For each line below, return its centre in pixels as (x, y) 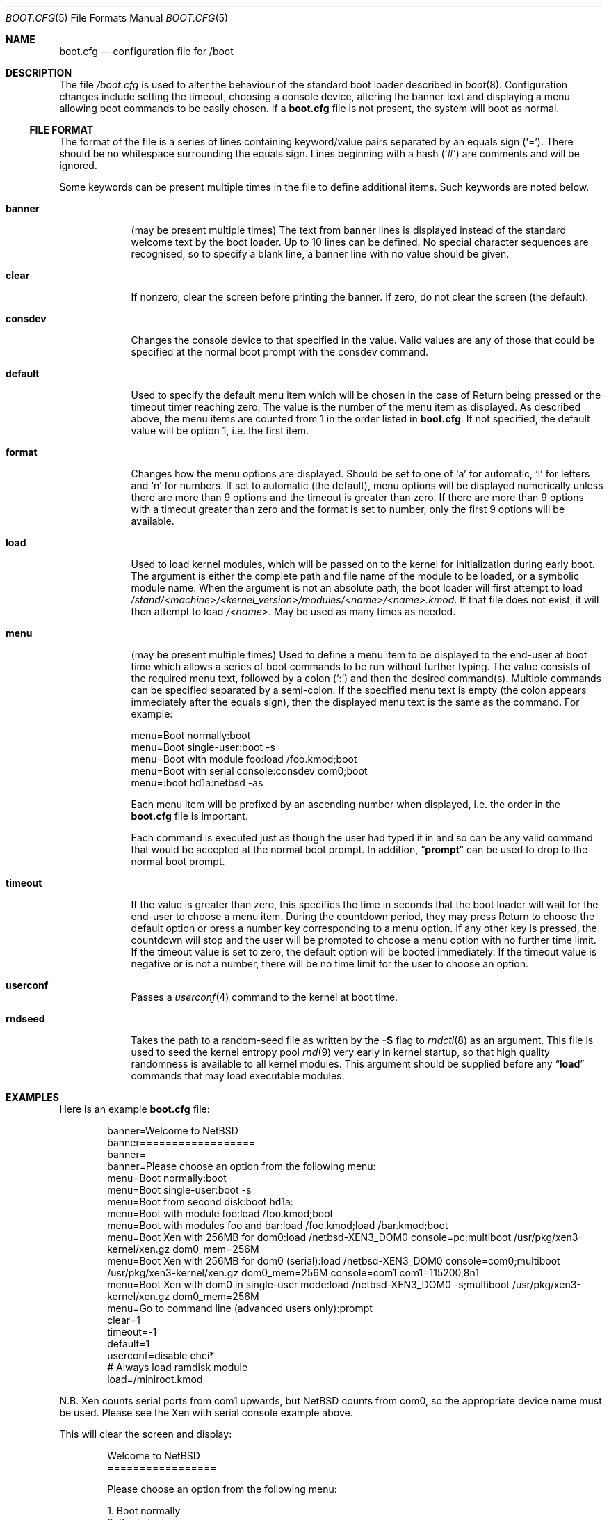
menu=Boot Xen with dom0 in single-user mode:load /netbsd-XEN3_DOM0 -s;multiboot (308, 1284)
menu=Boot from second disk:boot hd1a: (200, 1202)
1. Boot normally (144, 1511)
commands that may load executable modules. (238, 1076)
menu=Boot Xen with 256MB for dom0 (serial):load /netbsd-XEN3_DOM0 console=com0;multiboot (334, 1261)
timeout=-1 (132, 1332)
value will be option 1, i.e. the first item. (220, 430)
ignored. (78, 165)
